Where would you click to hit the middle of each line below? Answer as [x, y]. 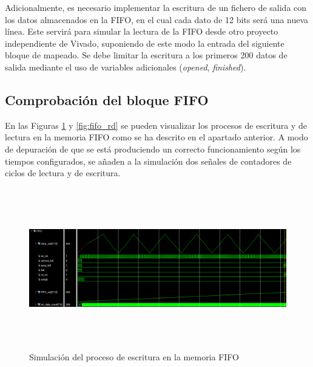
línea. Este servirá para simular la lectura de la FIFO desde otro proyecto [142, 31]
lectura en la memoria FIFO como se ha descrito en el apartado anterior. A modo [156, 137]
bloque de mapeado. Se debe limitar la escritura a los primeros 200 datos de [146, 55]
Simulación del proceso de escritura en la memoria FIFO [134, 356]
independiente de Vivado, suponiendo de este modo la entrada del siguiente [145, 43]
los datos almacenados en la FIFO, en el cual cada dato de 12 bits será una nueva [157, 19]
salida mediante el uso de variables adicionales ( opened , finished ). [126, 67]
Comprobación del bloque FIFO [107, 99]
